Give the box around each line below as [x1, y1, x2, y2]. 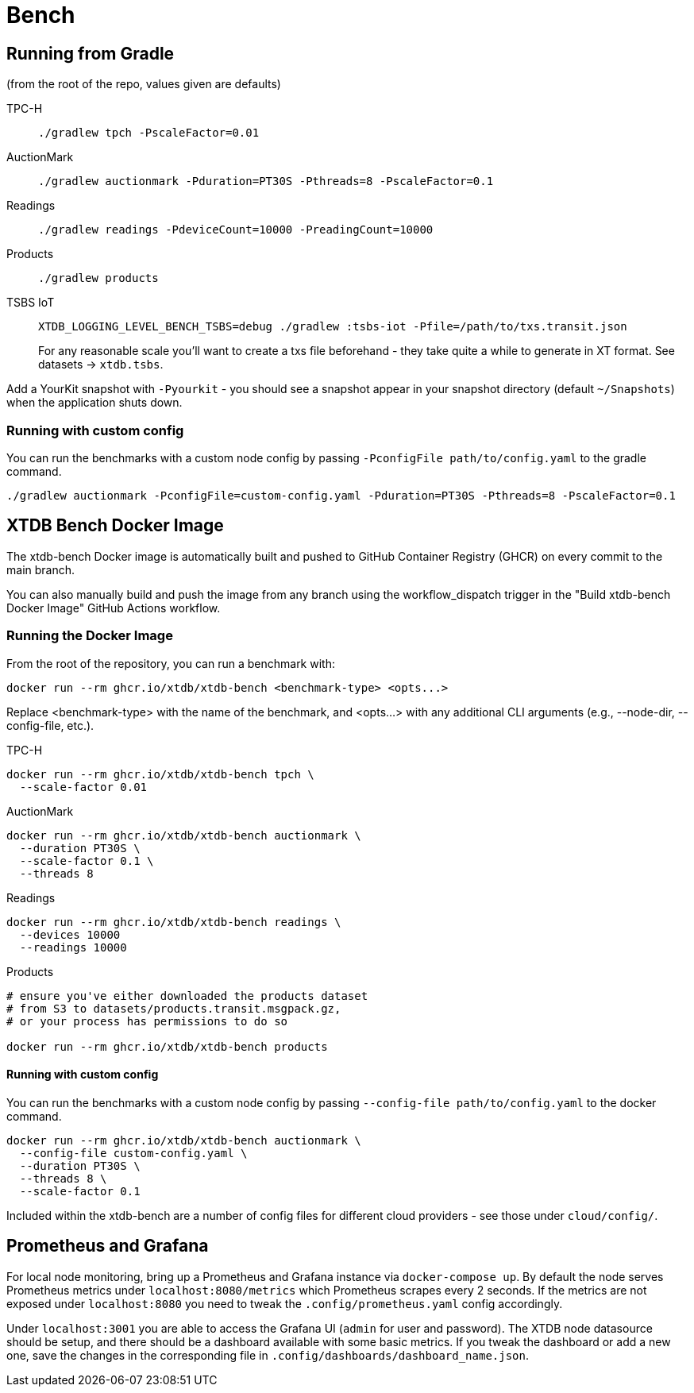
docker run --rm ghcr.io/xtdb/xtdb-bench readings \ [6, 915, 341, 928]
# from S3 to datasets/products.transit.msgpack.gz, [6, 1001, 341, 1015]
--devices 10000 [19, 928, 121, 941]
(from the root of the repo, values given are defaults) [6, 77, 281, 91]
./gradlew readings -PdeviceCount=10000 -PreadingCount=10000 [38, 223, 434, 237]
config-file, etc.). [6, 718, 94, 732]
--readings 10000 [19, 940, 127, 954]
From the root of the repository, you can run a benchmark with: [6, 656, 335, 670]
